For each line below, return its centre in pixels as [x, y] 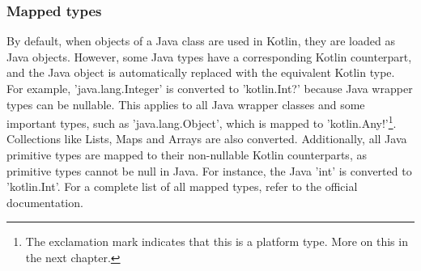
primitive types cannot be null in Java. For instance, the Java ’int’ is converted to [209, 170]
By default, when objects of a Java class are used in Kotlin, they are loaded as [201, 41]
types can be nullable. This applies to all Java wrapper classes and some [186, 104]
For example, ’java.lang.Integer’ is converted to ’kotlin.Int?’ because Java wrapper [210, 88]
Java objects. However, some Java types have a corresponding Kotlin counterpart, [209, 56]
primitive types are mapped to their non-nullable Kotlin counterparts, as [187, 155]
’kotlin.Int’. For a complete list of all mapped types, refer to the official [182, 186]
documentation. [45, 202]
